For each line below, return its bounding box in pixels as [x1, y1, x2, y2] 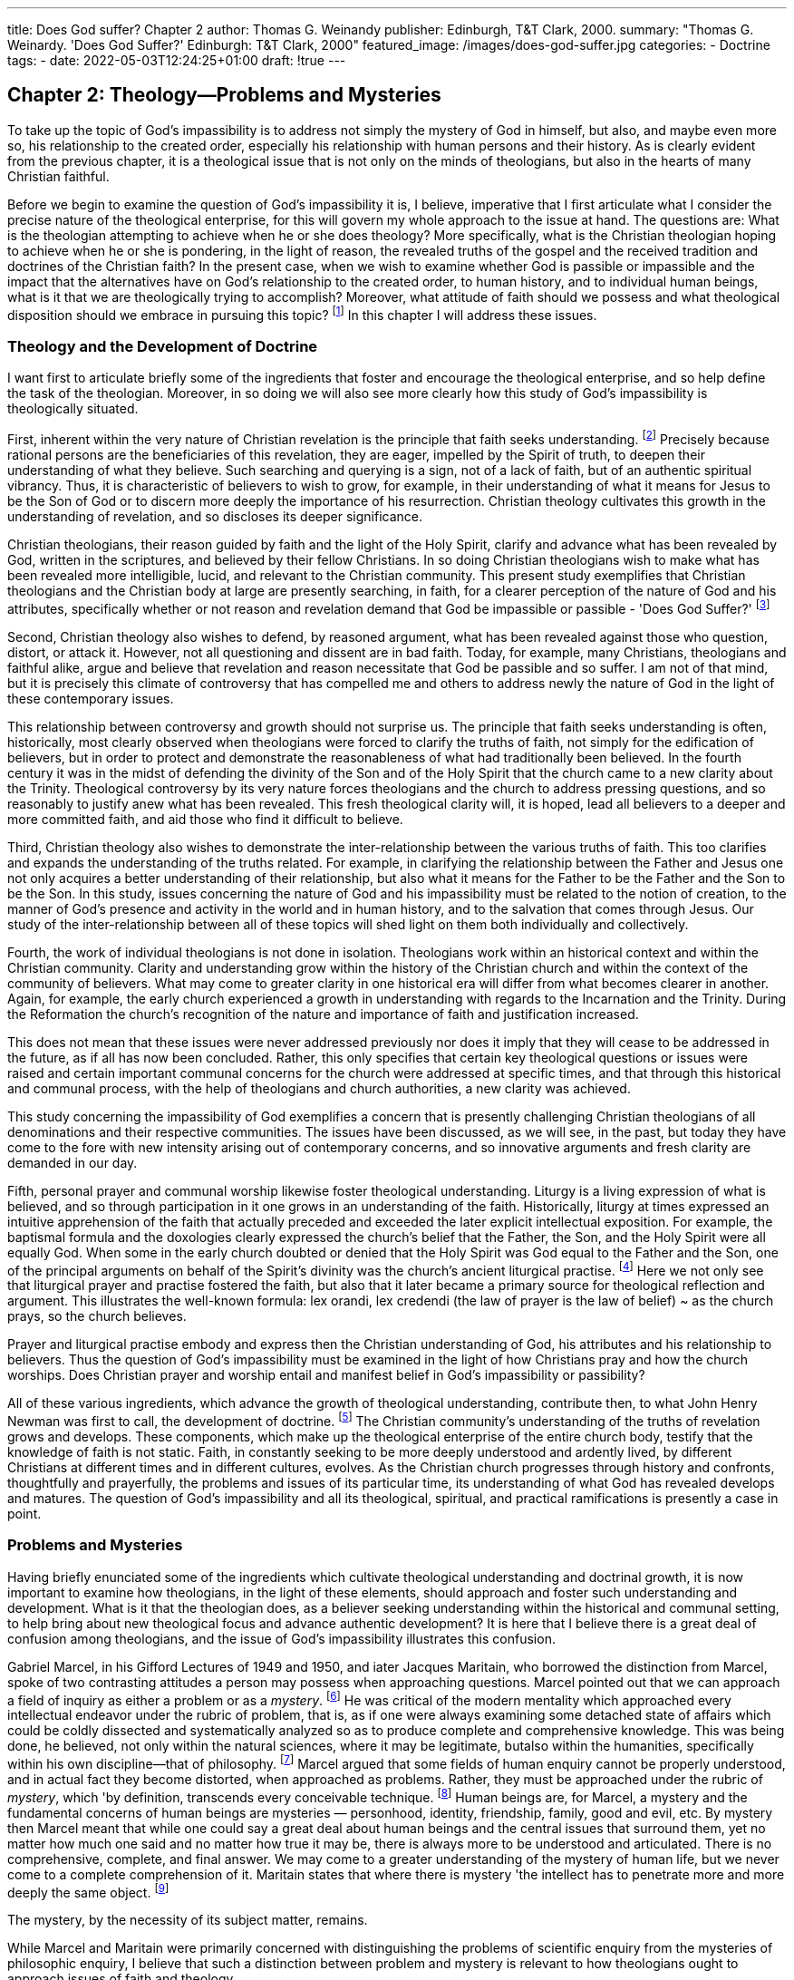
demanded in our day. [7, 1154, 138, 1170]
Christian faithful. [7, 168, 110, 184]
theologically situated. [7, 401, 139, 417]
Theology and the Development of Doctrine [7, 336, 318, 355]
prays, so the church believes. [7, 1308, 187, 1325]
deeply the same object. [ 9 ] [7, 1881, 169, 1900]
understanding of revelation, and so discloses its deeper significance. [7, 508, 422, 524]
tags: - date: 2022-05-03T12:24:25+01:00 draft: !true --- [7, 53, 346, 68]
